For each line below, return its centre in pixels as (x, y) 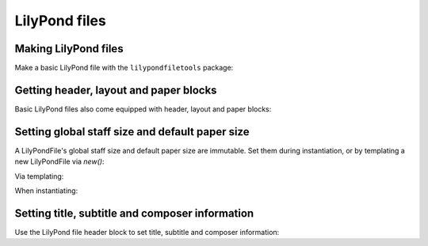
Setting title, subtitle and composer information (134, 213)
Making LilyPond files (69, 49)
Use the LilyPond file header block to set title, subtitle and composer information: (147, 232)
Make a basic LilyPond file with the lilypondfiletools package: (124, 68)
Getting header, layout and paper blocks (116, 90)
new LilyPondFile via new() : (59, 161)
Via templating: (39, 176)
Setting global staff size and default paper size (132, 132)
